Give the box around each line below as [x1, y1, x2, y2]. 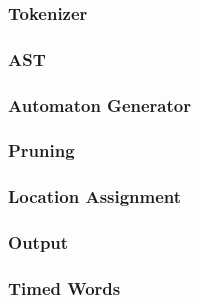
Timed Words [8, 275, 121, 300]
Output [8, 230, 69, 255]
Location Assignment [8, 184, 182, 209]
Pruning [8, 138, 75, 163]
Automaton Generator [8, 92, 191, 117]
